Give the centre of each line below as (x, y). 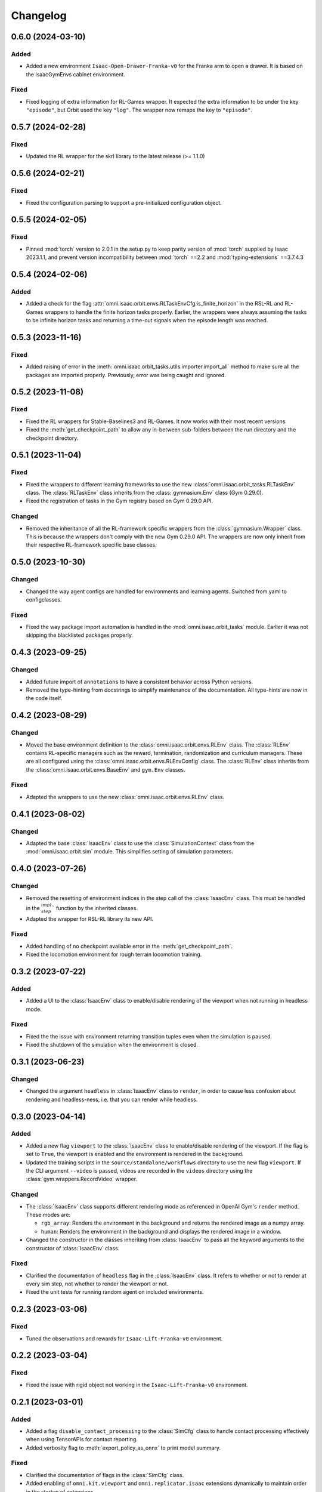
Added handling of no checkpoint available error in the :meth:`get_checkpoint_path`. (129, 946)
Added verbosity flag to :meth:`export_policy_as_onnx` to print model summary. (123, 1448)
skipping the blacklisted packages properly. (80, 635)
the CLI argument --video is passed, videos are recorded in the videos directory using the (139, 1171)
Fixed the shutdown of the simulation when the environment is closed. (112, 1045)
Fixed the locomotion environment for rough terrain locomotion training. (114, 954)
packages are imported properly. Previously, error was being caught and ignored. (126, 375)
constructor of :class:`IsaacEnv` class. (73, 1248)
